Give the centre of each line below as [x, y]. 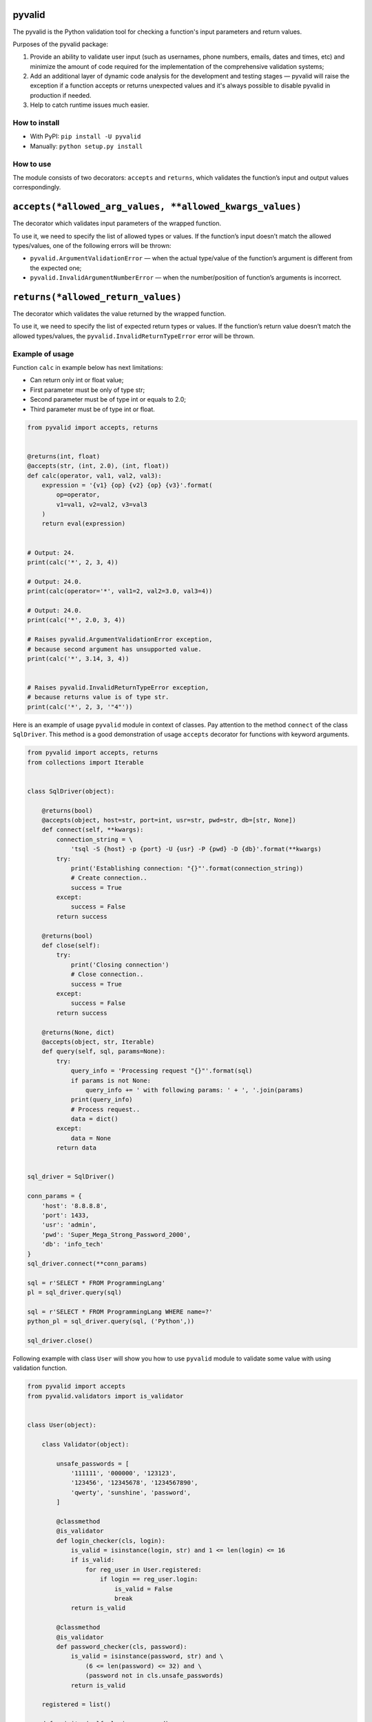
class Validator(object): [85, 1444]
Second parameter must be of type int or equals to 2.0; [108, 400]
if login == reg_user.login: [149, 1579]
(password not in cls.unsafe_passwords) [154, 1676]
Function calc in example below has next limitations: [88, 367]
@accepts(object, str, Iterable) [98, 1041]
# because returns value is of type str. [98, 697]
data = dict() [94, 1119]
